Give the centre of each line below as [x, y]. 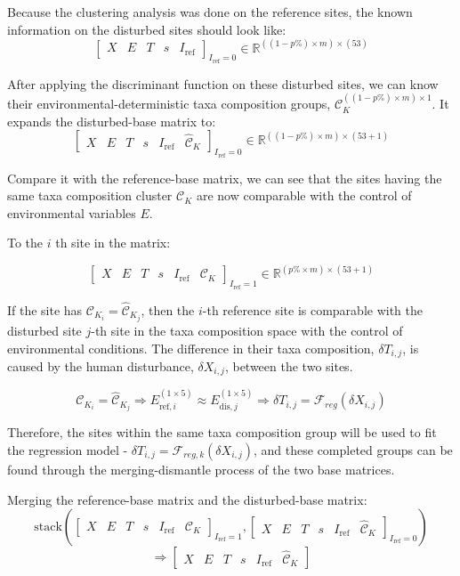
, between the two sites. [289, 366]
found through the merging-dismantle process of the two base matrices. [201, 469]
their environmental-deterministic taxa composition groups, [169, 104]
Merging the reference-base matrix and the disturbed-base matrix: [187, 499]
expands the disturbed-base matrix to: [112, 121]
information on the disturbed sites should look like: [147, 29]
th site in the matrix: [113, 243]
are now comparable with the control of [304, 195]
